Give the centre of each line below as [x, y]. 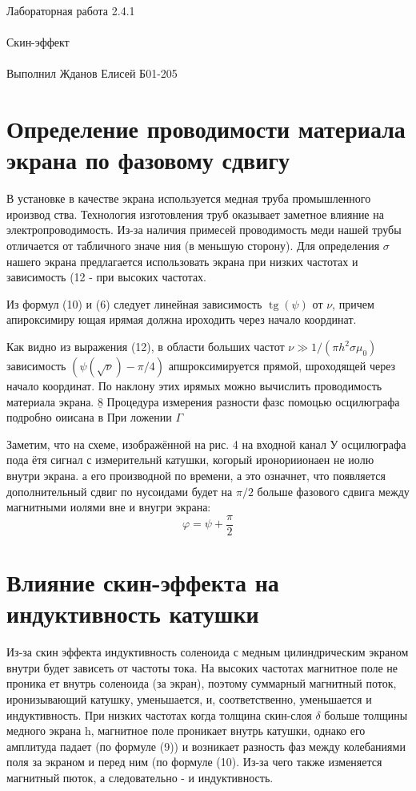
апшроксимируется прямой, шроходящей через [282, 366]
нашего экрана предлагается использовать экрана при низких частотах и [182, 261]
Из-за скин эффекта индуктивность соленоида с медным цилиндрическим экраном [208, 652]
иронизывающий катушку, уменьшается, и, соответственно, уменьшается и [189, 698]
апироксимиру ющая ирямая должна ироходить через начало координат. [182, 319]
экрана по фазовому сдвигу [148, 160]
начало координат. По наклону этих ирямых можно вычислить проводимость [194, 386]
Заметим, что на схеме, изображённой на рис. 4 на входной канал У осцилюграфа [206, 444]
